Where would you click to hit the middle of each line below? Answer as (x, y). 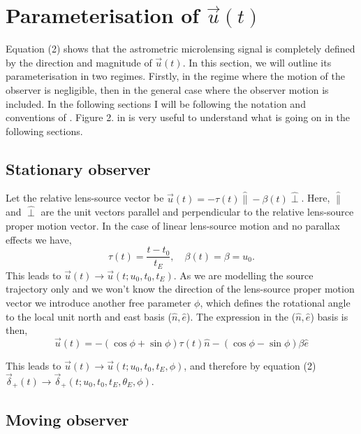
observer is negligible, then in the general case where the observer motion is (167, 89)
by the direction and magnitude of (79, 62)
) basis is (329, 316)
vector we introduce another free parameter (98, 302)
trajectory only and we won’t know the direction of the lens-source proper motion (180, 289)
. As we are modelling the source (243, 275)
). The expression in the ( (241, 316)
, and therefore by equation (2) (250, 365)
